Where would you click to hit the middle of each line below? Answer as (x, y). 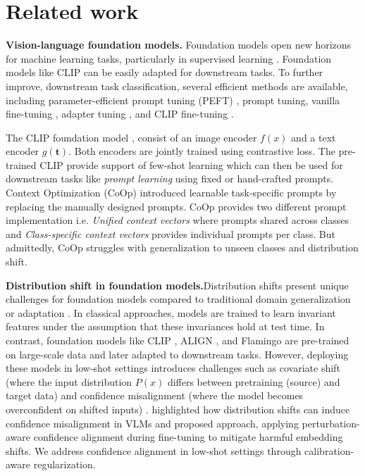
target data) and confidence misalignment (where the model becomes (155, 395)
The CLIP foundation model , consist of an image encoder (131, 137)
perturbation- (331, 423)
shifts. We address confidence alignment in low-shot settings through (154, 450)
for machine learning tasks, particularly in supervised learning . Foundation (169, 58)
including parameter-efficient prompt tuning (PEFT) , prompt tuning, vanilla (173, 100)
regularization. (64, 464)
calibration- (329, 450)
